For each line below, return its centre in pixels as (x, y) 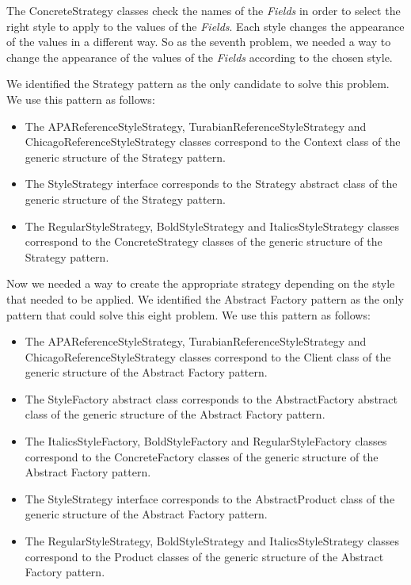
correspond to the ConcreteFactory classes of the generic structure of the (202, 456)
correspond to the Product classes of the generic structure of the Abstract (204, 556)
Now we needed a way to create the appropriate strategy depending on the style (201, 283)
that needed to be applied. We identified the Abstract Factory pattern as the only (205, 298)
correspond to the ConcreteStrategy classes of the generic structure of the (204, 241)
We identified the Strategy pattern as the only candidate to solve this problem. (198, 84)
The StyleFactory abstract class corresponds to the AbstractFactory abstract (211, 398)
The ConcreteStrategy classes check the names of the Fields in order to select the (204, 10)
